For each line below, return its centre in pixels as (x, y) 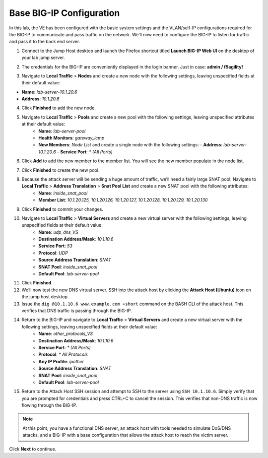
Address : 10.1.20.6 (40, 99)
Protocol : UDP (53, 253)
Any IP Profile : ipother (61, 361)
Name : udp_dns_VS (58, 232)
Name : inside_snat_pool (63, 193)
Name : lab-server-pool (62, 131)
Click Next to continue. (33, 449)
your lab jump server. (43, 58)
